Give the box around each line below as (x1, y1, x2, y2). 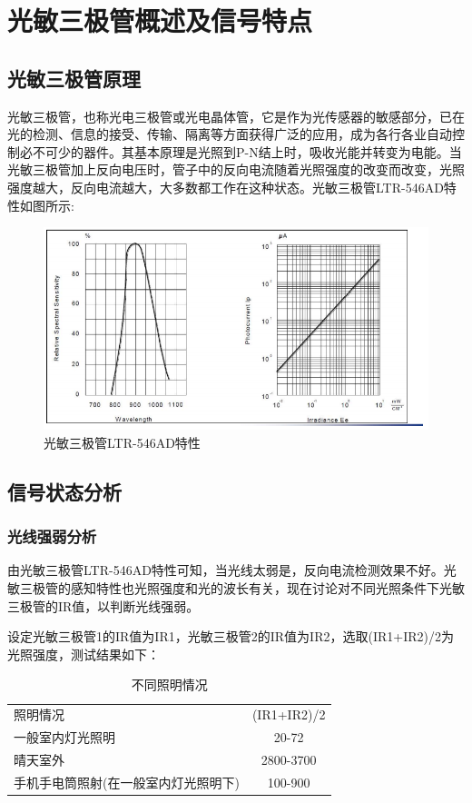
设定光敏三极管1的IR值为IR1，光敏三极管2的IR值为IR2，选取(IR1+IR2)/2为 (7, 627, 454, 646)
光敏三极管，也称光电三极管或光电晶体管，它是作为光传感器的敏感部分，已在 (7, 106, 465, 125)
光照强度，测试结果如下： (7, 644, 160, 663)
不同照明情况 (131, 675, 208, 694)
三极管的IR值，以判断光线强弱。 (7, 596, 200, 615)
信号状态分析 (7, 477, 122, 505)
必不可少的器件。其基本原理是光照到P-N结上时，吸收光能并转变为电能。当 (19, 142, 462, 161)
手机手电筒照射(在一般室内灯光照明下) (14, 772, 240, 791)
